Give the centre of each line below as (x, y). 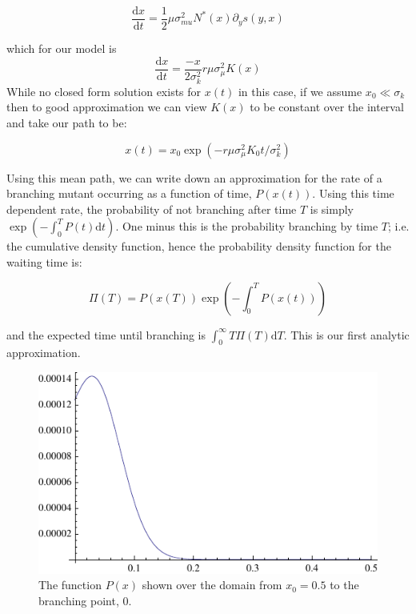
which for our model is (62, 48)
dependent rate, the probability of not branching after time (152, 209)
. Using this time (353, 193)
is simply (332, 209)
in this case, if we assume (300, 91)
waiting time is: (44, 261)
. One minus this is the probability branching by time (247, 226)
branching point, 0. (85, 600)
